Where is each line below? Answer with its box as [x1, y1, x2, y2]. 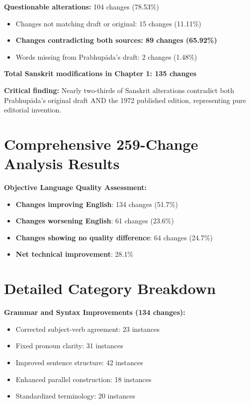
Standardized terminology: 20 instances [15, 391, 135, 401]
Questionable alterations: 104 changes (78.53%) [4, 1, 159, 11]
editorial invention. [4, 104, 62, 115]
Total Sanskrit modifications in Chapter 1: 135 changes [4, 68, 197, 79]
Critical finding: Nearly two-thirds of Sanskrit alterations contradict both [4, 85, 235, 95]
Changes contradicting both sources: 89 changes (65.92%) [15, 35, 217, 45]
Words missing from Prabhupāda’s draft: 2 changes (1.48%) [15, 51, 197, 62]
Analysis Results [4, 153, 120, 174]
